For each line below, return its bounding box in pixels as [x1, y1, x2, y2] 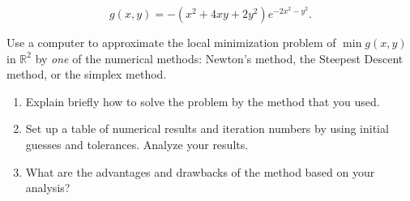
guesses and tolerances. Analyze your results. [25, 135, 249, 152]
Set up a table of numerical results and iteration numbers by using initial [25, 120, 389, 137]
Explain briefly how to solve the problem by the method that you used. [25, 92, 380, 109]
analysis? [25, 179, 70, 196]
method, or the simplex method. [6, 66, 167, 83]
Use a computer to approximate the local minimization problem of [6, 34, 336, 50]
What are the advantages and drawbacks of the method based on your [25, 163, 375, 180]
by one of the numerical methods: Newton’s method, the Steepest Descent [35, 49, 404, 66]
